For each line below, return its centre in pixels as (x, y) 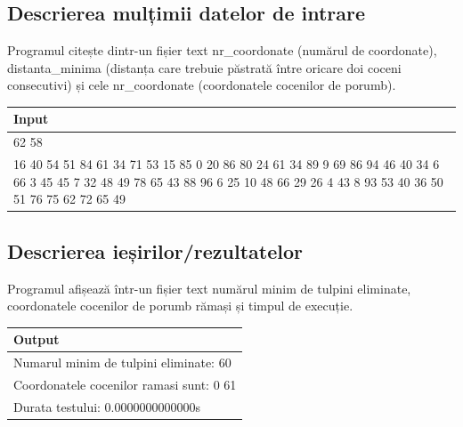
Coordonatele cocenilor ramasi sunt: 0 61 (125, 385)
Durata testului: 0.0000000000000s (107, 406)
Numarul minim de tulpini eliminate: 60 (122, 363)
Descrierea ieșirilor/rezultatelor (155, 250)
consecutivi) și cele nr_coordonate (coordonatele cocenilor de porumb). (202, 85)
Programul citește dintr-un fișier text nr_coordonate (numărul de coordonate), (222, 50)
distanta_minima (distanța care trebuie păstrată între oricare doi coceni (204, 67)
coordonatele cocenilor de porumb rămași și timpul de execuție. (180, 306)
